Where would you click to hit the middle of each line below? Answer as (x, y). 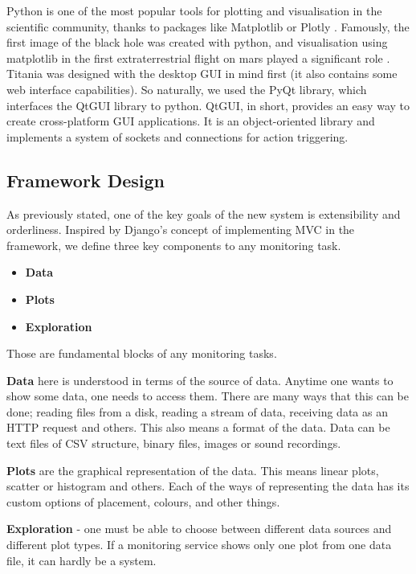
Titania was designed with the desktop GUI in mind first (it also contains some (202, 74)
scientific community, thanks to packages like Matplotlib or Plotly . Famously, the (208, 26)
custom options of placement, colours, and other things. (143, 501)
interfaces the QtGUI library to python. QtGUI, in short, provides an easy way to (208, 105)
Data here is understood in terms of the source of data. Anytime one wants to (200, 380)
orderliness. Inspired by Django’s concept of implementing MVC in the (181, 230)
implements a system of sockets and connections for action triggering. (177, 136)
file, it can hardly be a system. (82, 560)
